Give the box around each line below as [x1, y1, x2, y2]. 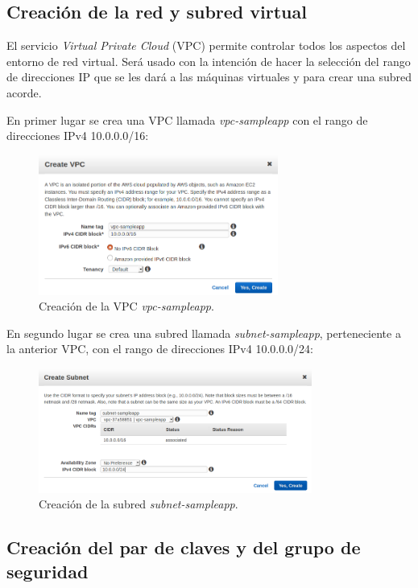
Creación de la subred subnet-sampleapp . [39, 495, 238, 512]
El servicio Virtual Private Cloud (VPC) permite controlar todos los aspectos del [6, 37, 406, 54]
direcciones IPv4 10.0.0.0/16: [6, 127, 149, 144]
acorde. [6, 84, 42, 101]
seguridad [6, 558, 89, 583]
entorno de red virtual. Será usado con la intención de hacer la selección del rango [6, 52, 411, 69]
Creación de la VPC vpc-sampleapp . [39, 298, 214, 315]
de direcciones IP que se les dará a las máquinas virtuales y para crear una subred [6, 68, 412, 85]
